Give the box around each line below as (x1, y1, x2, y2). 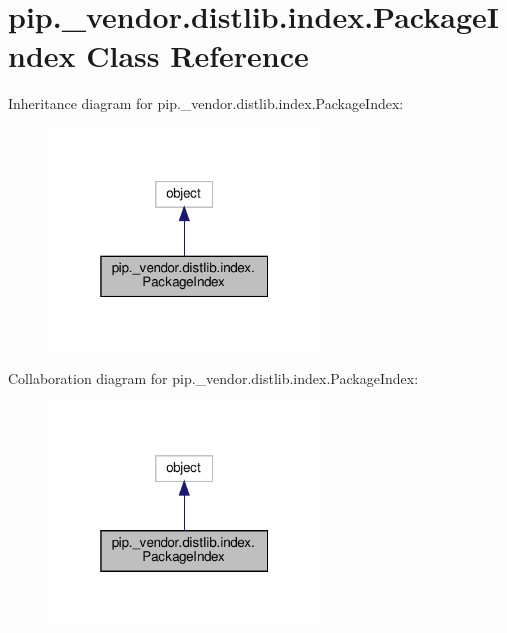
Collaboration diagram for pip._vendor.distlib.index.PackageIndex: (8, 367, 419, 388)
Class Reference (86, 35, 309, 76)
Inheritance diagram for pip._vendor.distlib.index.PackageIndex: (8, 93, 404, 114)
